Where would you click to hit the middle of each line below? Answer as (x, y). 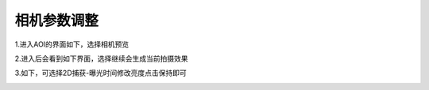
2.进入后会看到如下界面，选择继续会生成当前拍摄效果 (101, 58)
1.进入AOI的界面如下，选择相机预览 (72, 44)
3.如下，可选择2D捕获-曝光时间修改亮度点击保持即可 (100, 73)
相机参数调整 (57, 21)
